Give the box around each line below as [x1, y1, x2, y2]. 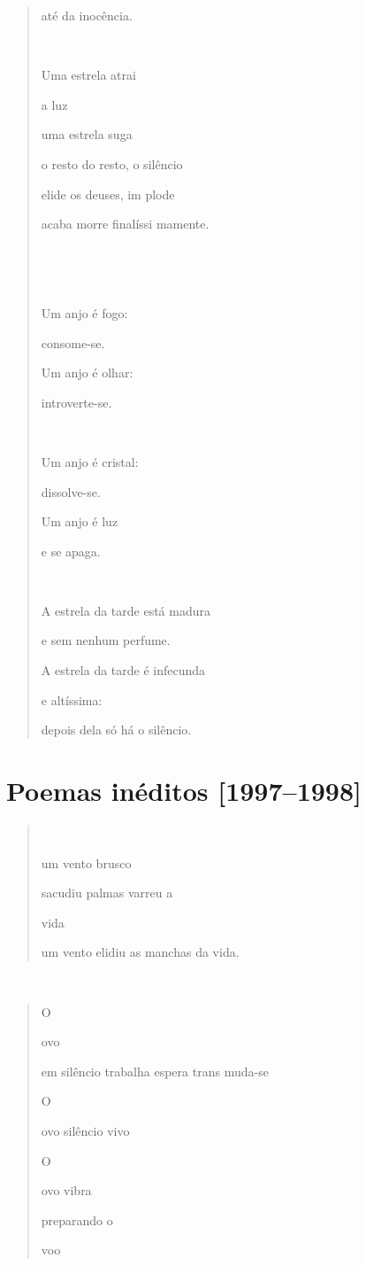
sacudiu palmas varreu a [41, 883, 173, 902]
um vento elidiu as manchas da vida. [41, 943, 240, 961]
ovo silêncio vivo [41, 1121, 130, 1139]
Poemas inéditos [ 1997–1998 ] [6, 773, 362, 809]
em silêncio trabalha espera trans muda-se [41, 1061, 269, 1080]
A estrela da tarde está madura [41, 601, 210, 619]
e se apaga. [41, 541, 101, 560]
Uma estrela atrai [41, 66, 136, 84]
